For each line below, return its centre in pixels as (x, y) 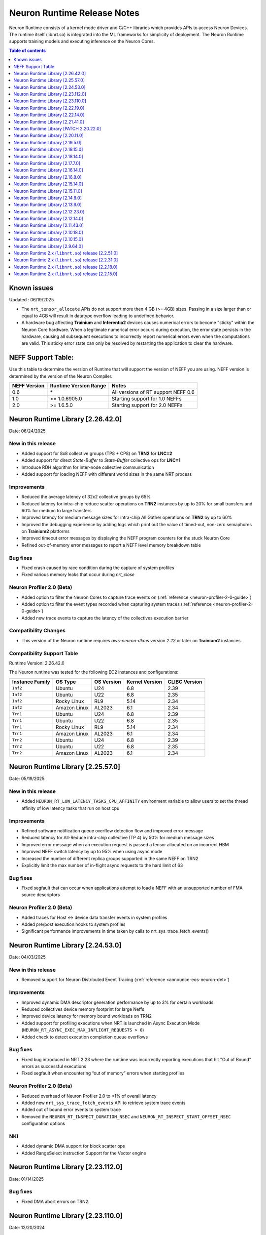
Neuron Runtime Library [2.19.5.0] (48, 142)
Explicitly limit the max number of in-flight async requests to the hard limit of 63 (102, 865)
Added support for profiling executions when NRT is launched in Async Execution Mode (111, 1023)
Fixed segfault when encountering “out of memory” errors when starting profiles (103, 1073)
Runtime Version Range (78, 386)
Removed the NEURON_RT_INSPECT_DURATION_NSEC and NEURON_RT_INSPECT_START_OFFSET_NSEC (126, 1116)
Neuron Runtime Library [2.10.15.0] (48, 239)
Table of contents (28, 50)
